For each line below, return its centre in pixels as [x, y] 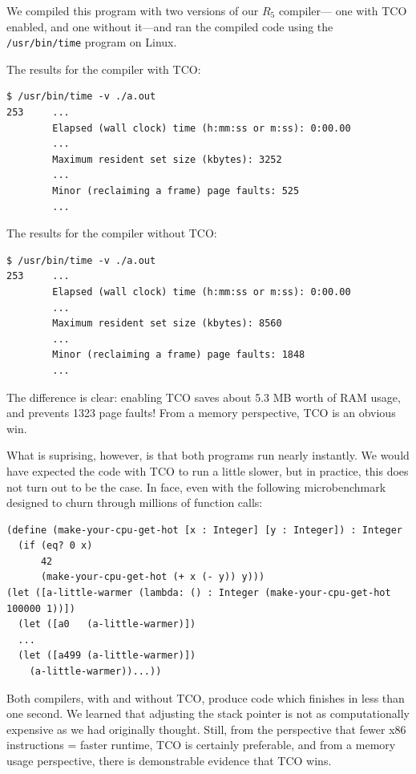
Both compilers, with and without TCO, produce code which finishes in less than [206, 697]
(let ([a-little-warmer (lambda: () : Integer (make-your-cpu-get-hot [199, 593]
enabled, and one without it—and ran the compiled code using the [170, 26]
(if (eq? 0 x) [55, 546]
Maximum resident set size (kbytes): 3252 [167, 159]
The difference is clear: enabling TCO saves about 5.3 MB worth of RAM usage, [204, 397]
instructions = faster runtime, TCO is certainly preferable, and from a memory [201, 745]
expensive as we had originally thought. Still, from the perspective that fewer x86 [206, 729]
